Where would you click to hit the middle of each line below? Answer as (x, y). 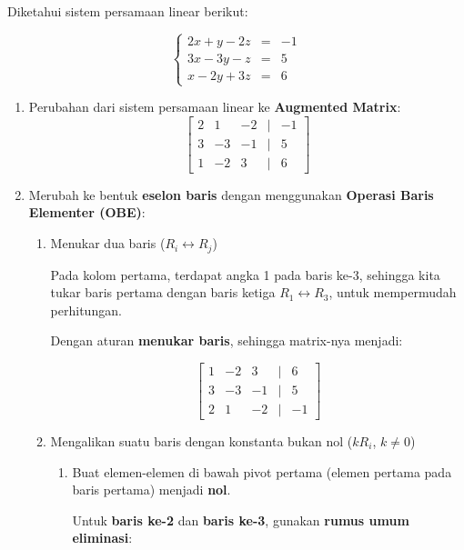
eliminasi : (102, 538)
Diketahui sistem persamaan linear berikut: (128, 11)
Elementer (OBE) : (87, 212)
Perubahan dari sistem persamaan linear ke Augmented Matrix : (215, 107)
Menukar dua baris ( (108, 243)
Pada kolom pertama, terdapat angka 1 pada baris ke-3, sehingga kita (245, 274)
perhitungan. (86, 310)
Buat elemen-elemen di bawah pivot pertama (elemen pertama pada (262, 471)
